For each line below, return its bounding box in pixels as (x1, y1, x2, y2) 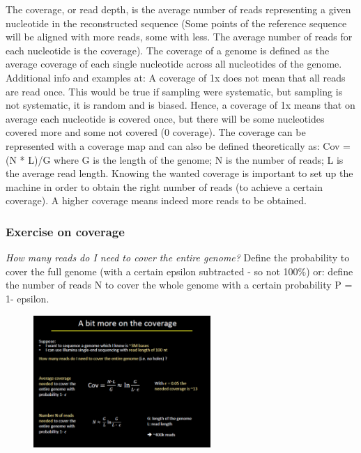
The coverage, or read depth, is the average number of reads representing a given (6, 2, 351, 16)
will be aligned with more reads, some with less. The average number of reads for (6, 29, 353, 44)
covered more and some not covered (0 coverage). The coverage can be (6, 125, 306, 139)
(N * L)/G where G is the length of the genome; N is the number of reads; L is (6, 152, 344, 167)
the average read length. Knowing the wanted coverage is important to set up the (6, 166, 353, 181)
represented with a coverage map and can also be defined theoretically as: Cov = (6, 138, 351, 153)
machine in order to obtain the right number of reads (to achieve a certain (6, 179, 323, 194)
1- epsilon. (6, 291, 49, 305)
